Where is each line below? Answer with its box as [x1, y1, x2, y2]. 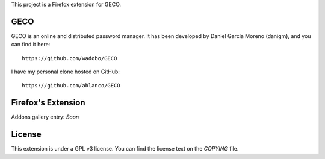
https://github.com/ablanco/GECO [22, 82, 120, 89]
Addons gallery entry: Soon [11, 113, 79, 120]
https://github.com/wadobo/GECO [22, 55, 117, 61]
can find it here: [11, 41, 51, 48]
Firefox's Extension [11, 98, 85, 108]
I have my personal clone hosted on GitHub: [11, 68, 120, 75]
